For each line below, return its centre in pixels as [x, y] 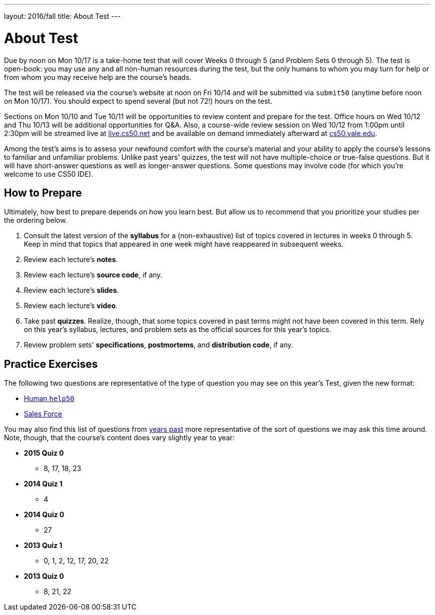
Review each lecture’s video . [71, 306]
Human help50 [49, 399]
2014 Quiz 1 [43, 484]
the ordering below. [36, 220]
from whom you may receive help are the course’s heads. [98, 77]
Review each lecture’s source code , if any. [93, 275]
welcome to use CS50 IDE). [49, 174]
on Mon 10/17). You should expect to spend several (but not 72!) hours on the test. [138, 101]
